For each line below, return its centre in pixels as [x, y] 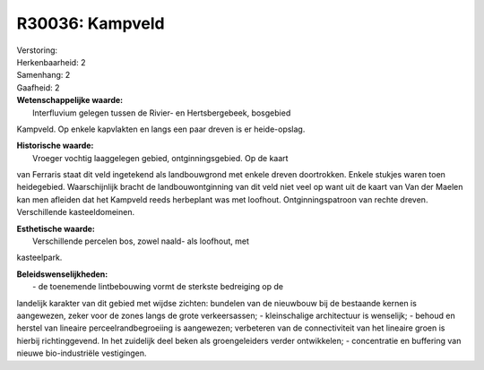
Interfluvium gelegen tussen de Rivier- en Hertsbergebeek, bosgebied [162, 113]
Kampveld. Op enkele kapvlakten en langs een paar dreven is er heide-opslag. [161, 129]
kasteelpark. [39, 258]
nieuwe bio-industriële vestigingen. [82, 353]
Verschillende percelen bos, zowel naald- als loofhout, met [141, 241]
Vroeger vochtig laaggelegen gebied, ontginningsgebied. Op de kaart [160, 158]
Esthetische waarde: [56, 228]
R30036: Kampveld [91, 23]
